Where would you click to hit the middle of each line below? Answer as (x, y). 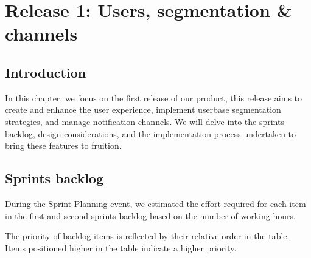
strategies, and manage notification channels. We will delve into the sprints (145, 121)
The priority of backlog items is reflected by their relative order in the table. (147, 236)
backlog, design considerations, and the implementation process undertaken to (151, 133)
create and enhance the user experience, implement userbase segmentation (143, 110)
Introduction (46, 72)
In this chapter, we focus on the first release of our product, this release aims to (154, 97)
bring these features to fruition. (63, 145)
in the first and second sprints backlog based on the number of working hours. (150, 215)
